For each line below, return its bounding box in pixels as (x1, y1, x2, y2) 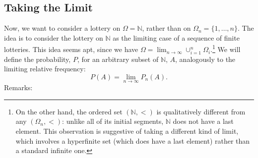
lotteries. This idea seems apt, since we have (4, 44, 138, 54)
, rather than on (142, 23, 191, 33)
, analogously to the (175, 53, 236, 64)
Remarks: (4, 82, 33, 93)
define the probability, (4, 53, 71, 64)
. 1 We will (210, 43, 241, 54)
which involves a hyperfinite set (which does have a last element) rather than (15, 135, 250, 146)
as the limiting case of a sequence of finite (113, 32, 240, 43)
